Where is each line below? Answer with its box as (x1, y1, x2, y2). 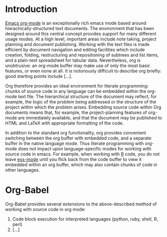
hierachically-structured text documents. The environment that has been (5, 25, 155, 31)
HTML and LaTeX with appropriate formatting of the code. (5, 120, 124, 126)
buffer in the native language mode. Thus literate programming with (5, 140, 144, 146)
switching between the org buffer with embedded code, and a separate (5, 135, 152, 141)
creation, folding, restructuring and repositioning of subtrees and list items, (5, 51, 159, 58)
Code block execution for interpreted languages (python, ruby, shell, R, (12, 216, 159, 222)
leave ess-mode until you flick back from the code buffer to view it (5, 156, 142, 162)
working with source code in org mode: (5, 206, 86, 212)
